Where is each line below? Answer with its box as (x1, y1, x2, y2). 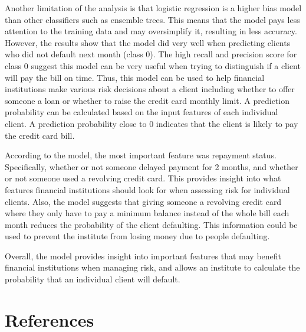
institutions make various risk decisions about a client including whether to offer (5, 83, 295, 95)
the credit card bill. (5, 129, 75, 141)
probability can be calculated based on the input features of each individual (5, 106, 278, 118)
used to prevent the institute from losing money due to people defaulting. (5, 230, 270, 242)
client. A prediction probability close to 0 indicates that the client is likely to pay (5, 117, 298, 129)
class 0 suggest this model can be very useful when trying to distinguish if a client (5, 59, 301, 71)
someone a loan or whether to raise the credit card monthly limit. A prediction (5, 94, 289, 106)
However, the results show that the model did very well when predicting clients (5, 36, 291, 48)
